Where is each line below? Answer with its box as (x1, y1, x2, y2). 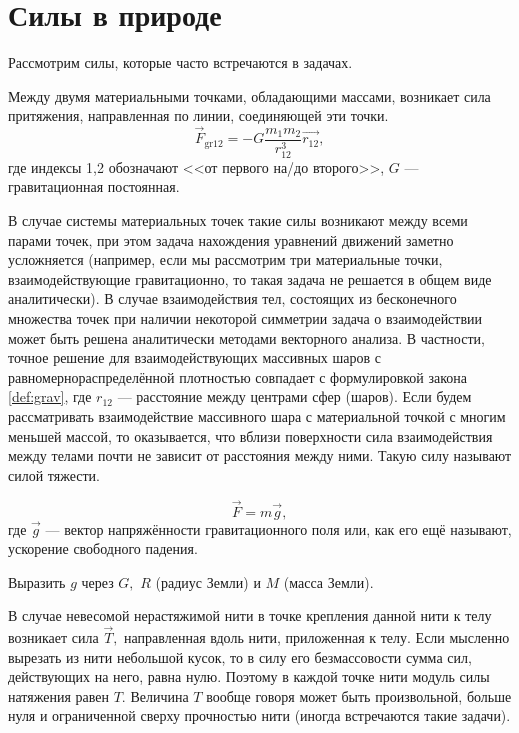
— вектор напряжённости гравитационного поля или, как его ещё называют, (45, 518, 512, 539)
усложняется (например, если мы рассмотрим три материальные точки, (8, 249, 443, 270)
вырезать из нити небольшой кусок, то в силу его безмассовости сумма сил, (8, 646, 472, 667)
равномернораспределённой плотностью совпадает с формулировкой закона (8, 366, 468, 387)
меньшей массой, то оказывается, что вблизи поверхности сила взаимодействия (8, 425, 493, 446)
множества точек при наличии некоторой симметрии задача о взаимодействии (8, 307, 483, 328)
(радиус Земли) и (155, 571, 261, 592)
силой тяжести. (8, 464, 100, 485)
